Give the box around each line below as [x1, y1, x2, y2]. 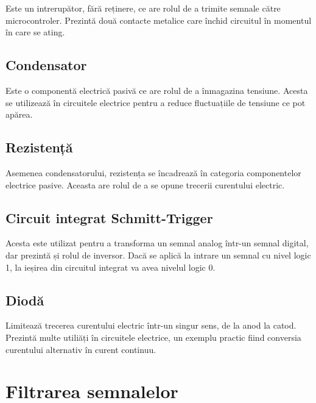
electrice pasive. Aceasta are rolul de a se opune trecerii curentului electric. [5, 178, 285, 191]
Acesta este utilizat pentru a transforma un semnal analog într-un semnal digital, [5, 237, 309, 249]
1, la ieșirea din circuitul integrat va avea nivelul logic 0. [5, 260, 216, 273]
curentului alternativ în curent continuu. [5, 343, 156, 355]
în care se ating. [5, 26, 65, 38]
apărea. [5, 108, 33, 121]
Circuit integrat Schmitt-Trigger [5, 208, 213, 227]
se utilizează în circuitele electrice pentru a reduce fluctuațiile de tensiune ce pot [5, 96, 306, 109]
